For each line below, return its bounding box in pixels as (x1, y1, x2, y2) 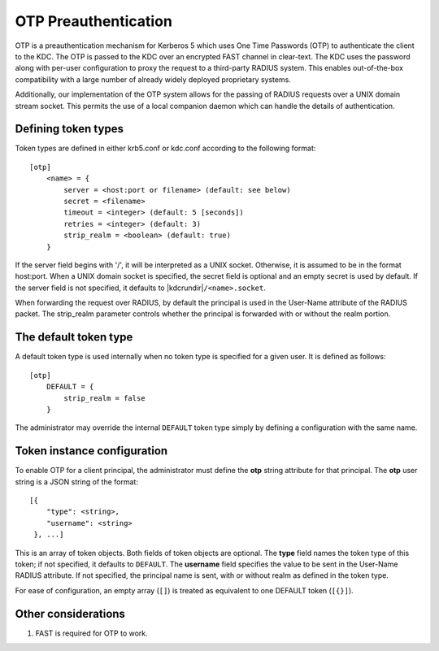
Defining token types (15, 122, 124, 136)
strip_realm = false (63, 393, 146, 402)
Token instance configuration (15, 444, 168, 458)
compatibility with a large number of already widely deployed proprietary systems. (15, 74, 292, 85)
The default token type (15, 330, 133, 345)
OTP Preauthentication (15, 12, 172, 30)
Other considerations (15, 606, 126, 621)
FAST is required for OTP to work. (35, 628, 148, 638)
